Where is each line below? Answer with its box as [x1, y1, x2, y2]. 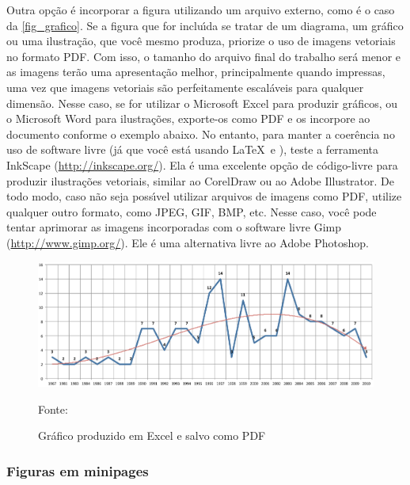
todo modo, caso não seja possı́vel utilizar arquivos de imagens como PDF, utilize [6, 188, 402, 204]
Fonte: [38, 400, 68, 417]
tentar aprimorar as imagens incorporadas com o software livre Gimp [6, 219, 342, 235]
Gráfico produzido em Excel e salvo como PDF [38, 427, 266, 444]
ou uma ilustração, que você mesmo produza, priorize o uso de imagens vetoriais [6, 32, 396, 49]
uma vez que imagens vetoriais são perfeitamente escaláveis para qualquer [6, 78, 364, 95]
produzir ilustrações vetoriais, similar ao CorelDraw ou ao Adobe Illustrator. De [6, 172, 394, 189]
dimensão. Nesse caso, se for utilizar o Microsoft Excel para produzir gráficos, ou [6, 94, 398, 111]
